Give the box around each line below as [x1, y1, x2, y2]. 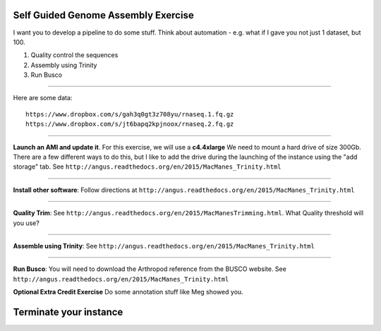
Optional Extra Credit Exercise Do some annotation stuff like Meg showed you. [13, 288, 243, 296]
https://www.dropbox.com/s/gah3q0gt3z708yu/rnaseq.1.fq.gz [25, 110, 234, 118]
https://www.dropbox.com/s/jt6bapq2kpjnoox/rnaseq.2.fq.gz [25, 120, 234, 128]
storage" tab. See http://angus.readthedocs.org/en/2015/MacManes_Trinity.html [13, 162, 282, 171]
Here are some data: [13, 94, 73, 102]
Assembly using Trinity [30, 61, 97, 69]
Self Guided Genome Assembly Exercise [13, 9, 194, 21]
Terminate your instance [13, 306, 123, 318]
